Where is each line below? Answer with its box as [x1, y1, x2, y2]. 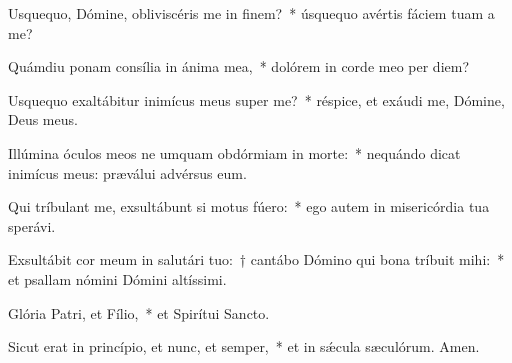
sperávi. [8, 215, 56, 236]
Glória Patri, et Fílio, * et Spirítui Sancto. [8, 302, 270, 323]
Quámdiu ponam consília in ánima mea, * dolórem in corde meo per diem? [8, 56, 470, 77]
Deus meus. [8, 109, 78, 130]
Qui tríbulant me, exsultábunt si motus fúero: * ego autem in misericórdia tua [8, 196, 490, 217]
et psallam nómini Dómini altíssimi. [8, 268, 227, 289]
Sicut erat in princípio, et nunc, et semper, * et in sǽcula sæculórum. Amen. [8, 336, 480, 357]
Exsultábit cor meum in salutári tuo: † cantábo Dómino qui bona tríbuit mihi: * [8, 249, 505, 270]
